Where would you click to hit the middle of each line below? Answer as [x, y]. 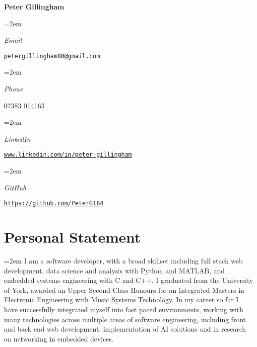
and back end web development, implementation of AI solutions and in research [125, 329]
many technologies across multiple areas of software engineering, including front [125, 319]
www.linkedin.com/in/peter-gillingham [68, 155]
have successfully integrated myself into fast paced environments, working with [124, 309]
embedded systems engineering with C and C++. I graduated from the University [129, 280]
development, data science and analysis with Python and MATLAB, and [114, 270]
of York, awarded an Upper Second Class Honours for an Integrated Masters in [124, 290]
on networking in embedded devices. [59, 338]
